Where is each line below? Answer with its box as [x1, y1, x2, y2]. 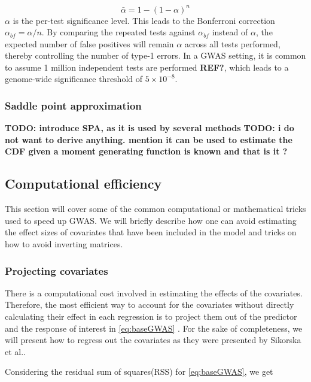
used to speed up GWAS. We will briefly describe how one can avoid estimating [5, 214, 297, 226]
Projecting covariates [5, 263, 108, 278]
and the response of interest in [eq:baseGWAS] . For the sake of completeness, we [5, 322, 303, 334]
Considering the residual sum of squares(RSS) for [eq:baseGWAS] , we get [5, 365, 273, 378]
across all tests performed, [184, 37, 280, 50]
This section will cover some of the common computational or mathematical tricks [5, 202, 306, 215]
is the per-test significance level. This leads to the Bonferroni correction [13, 14, 275, 26]
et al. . [5, 345, 26, 357]
